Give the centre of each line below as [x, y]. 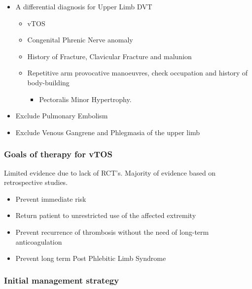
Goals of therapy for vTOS [58, 154]
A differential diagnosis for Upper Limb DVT [84, 6]
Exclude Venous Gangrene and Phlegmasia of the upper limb [108, 132]
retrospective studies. [36, 182]
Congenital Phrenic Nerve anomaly [80, 40]
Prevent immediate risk [51, 199]
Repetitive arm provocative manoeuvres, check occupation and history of [138, 73]
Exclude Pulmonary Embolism [62, 116]
